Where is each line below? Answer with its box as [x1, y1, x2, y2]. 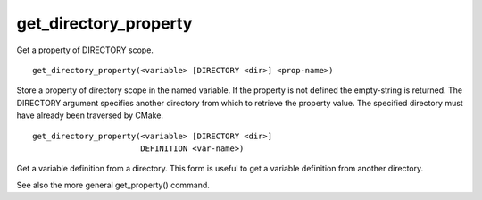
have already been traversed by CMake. [16, 110, 164, 121]
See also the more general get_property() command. [16, 179, 210, 190]
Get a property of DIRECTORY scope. [16, 45, 154, 55]
